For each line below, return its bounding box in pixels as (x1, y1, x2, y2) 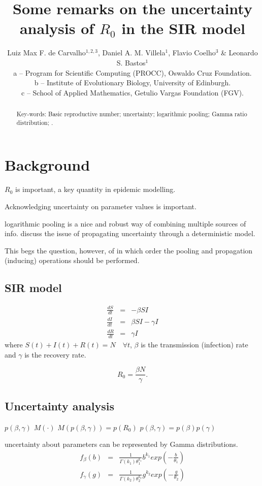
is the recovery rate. (24, 349, 86, 360)
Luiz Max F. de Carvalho (7, 47, 86, 58)
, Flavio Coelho (168, 47, 216, 58)
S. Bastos (116, 57, 146, 68)
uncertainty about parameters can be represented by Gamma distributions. (5, 439, 238, 449)
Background (5, 154, 90, 175)
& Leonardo (221, 47, 258, 58)
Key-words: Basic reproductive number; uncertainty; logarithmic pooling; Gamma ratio (16, 110, 247, 118)
